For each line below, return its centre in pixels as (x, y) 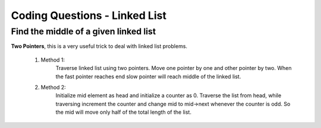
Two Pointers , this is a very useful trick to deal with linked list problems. (99, 46)
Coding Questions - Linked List (89, 15)
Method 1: (53, 60)
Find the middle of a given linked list (84, 31)
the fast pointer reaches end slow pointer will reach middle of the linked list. (148, 76)
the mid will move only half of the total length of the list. (123, 112)
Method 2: (53, 87)
